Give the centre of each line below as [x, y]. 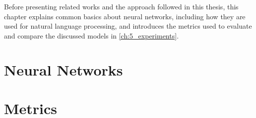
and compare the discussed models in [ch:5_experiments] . [92, 35]
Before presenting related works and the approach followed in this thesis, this [121, 6]
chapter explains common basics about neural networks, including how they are [125, 16]
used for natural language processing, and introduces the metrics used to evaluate [128, 26]
